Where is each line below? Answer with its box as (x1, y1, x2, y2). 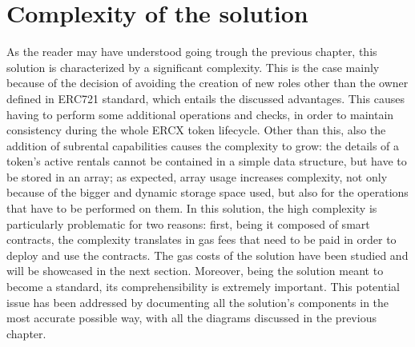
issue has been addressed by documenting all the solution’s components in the (6, 293, 389, 310)
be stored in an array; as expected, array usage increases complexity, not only (6, 168, 388, 185)
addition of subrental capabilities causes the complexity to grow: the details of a (6, 137, 400, 154)
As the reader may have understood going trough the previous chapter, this (6, 43, 377, 60)
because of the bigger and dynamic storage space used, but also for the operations (6, 184, 409, 201)
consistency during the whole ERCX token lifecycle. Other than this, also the (6, 122, 386, 138)
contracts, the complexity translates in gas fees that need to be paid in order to (6, 231, 397, 248)
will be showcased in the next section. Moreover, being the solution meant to (6, 262, 384, 279)
